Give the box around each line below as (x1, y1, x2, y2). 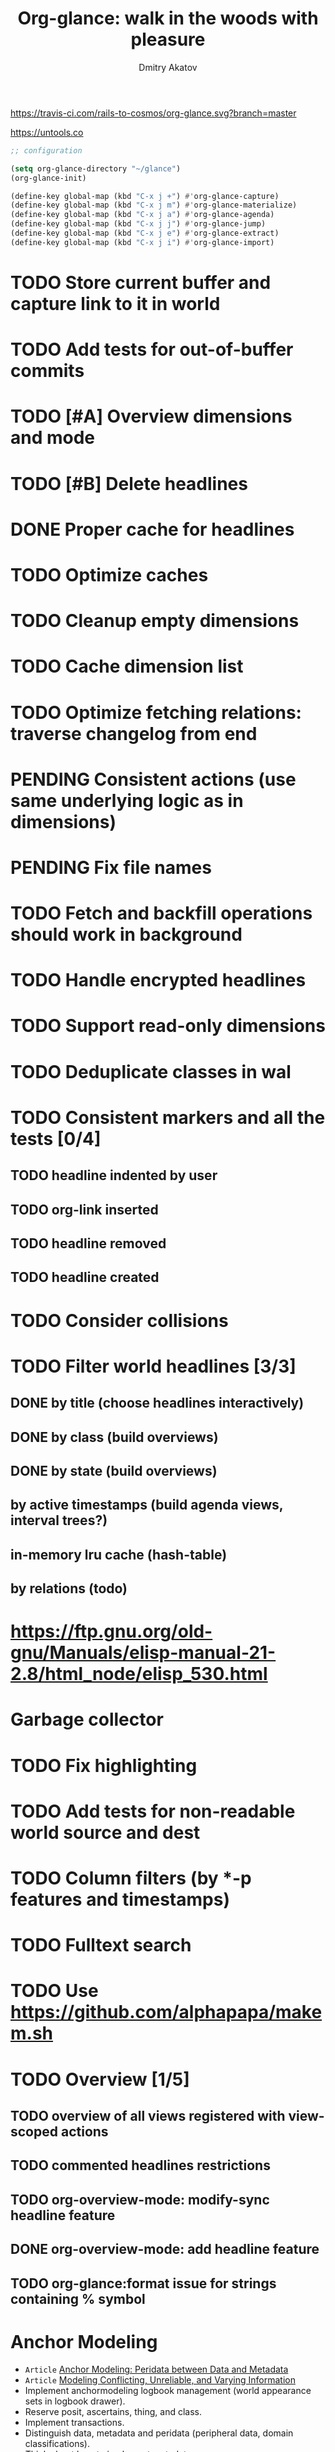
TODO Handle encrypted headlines (10, 969, 307, 992)
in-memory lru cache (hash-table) (10, 1546, 228, 1563)
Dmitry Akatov (138, 61, 198, 73)
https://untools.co (10, 126, 84, 138)
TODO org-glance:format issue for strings (10, 2275, 277, 2292)
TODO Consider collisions (10, 1309, 229, 1332)
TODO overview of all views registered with (10, 2107, 286, 2124)
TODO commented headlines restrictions (10, 2157, 271, 2174)
